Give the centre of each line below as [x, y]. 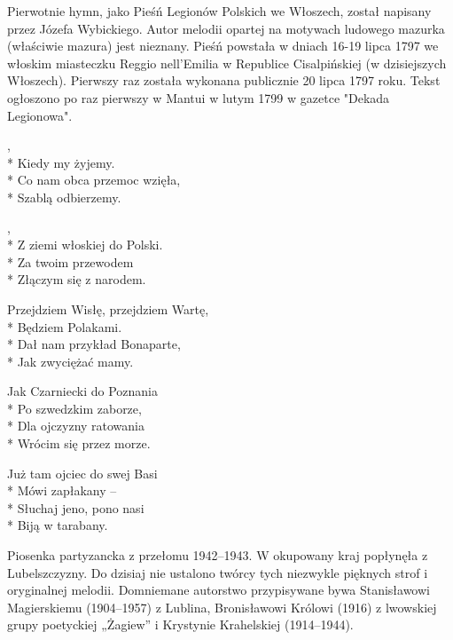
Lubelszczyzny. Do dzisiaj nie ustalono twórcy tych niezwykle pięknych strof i [218, 572]
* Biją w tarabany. [58, 525]
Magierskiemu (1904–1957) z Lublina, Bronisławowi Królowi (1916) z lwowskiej [222, 607]
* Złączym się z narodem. [77, 279]
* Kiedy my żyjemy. [61, 162]
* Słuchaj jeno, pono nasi [76, 507]
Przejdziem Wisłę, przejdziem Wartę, [108, 308]
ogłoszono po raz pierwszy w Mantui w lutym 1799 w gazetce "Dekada [199, 97]
